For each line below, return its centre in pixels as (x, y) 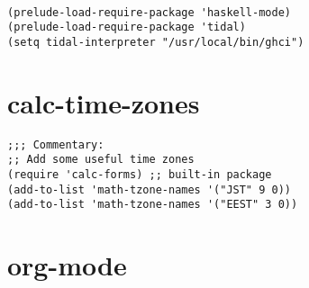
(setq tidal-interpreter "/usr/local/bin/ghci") (156, 42)
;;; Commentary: (56, 144)
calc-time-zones (104, 102)
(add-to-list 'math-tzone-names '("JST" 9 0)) (149, 189)
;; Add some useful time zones (101, 160)
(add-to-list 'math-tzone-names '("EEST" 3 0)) (153, 205)
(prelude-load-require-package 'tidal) (127, 27)
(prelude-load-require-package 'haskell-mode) (149, 12)
